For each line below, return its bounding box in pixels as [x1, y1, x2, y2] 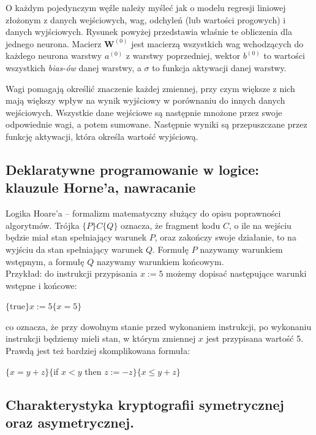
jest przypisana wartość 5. [206, 332, 304, 345]
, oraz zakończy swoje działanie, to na [154, 231, 296, 244]
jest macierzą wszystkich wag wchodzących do [131, 37, 304, 50]
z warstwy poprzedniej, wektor [126, 49, 241, 62]
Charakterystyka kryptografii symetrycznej [6, 395, 284, 414]
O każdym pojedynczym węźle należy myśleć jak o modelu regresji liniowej [6, 1, 286, 13]
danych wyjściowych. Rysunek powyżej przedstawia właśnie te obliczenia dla [6, 25, 292, 38]
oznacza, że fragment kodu [121, 218, 220, 231]
